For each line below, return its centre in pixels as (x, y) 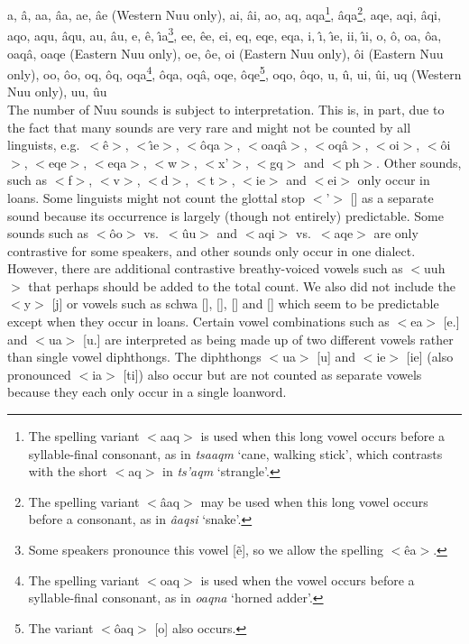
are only (396, 233)
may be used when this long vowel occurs (314, 501)
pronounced (39, 374)
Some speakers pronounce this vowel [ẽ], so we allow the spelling (206, 549)
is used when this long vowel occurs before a (323, 436)
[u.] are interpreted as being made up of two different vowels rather (268, 339)
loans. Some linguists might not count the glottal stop (156, 197)
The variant (61, 627)
